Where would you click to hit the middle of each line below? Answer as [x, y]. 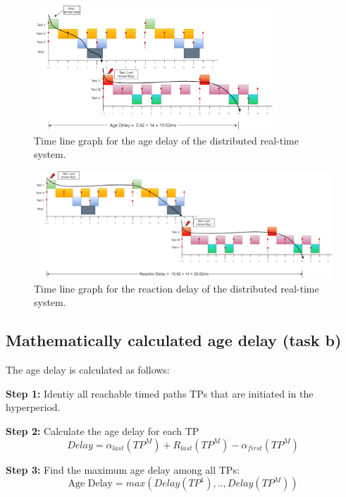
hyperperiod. [33, 407]
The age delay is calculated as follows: [88, 370]
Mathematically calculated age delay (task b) [174, 340]
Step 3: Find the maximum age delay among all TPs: [123, 469]
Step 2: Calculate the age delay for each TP [103, 431]
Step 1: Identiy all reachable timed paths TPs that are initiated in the [160, 393]
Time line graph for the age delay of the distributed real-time [166, 140]
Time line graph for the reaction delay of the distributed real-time [177, 288]
